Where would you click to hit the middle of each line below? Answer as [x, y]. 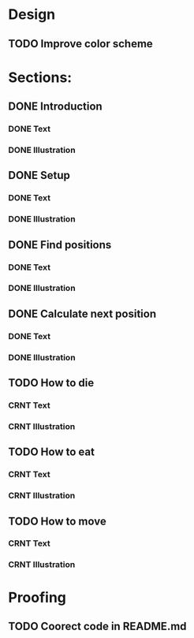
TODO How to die [51, 383]
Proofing [37, 597]
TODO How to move [57, 521]
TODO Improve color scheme [81, 44]
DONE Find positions [60, 245]
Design [32, 15]
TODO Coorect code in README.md [97, 626]
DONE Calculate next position [82, 313]
